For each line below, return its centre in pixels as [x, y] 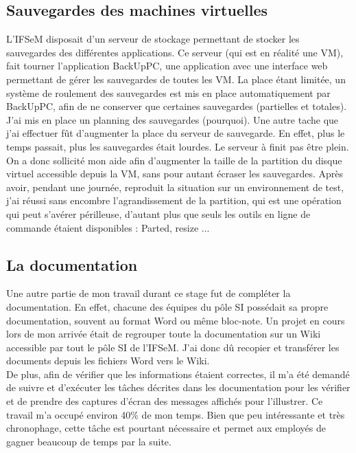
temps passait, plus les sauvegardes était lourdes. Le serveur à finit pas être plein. [178, 146]
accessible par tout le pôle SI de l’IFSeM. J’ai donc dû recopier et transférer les [173, 347]
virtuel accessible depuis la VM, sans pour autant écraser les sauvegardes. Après [175, 174]
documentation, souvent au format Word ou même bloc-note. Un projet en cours [176, 320]
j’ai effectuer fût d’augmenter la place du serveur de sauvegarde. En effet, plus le [176, 133]
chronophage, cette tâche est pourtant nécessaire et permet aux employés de [166, 428]
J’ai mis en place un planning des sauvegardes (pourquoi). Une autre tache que [173, 119]
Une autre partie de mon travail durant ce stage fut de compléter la [149, 293]
